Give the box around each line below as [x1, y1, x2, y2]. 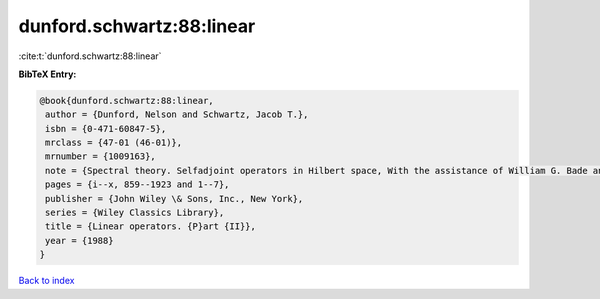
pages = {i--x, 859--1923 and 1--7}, [45, 179, 230, 190]
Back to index [18, 275, 75, 287]
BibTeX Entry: [18, 68, 77, 80]
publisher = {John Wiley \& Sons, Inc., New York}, [45, 193, 304, 204]
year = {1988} [45, 235, 114, 246]
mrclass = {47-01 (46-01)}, [45, 137, 183, 149]
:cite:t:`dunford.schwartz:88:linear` [18, 50, 162, 62]
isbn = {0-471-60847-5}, [45, 123, 167, 134]
